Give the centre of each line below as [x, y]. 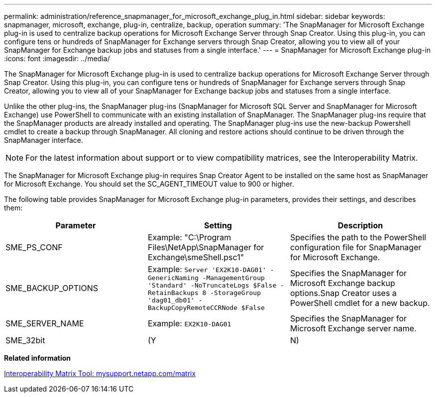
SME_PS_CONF [34, 247]
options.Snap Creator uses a [343, 293]
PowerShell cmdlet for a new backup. [360, 303]
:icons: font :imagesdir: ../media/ [57, 58]
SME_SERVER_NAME [45, 323]
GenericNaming [173, 278]
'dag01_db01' [171, 300]
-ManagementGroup [233, 278]
